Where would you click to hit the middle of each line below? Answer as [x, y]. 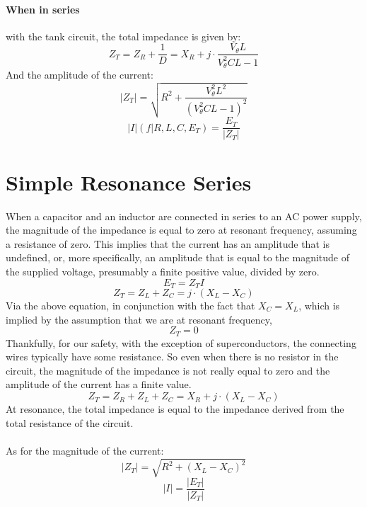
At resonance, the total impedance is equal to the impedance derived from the [175, 409]
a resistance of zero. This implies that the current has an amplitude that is [168, 243]
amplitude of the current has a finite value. [99, 384]
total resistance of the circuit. [70, 422]
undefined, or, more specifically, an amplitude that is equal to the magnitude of [177, 257]
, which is [319, 306]
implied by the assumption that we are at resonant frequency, [139, 319]
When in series [43, 9]
